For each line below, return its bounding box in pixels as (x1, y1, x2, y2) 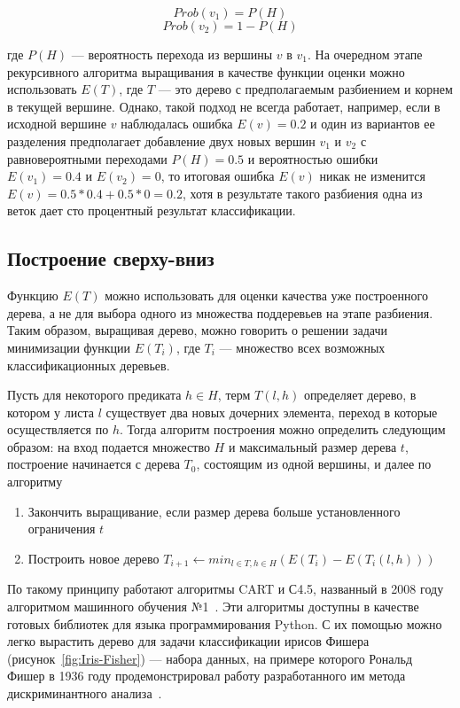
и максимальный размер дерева (228, 437, 397, 455)
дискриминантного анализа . (7, 683, 162, 702)
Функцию (7, 286, 58, 305)
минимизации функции (7, 338, 131, 356)
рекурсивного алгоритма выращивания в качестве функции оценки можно (7, 62, 405, 81)
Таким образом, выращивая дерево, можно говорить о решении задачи (7, 321, 387, 339)
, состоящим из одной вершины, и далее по (196, 455, 432, 473)
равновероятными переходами (7, 149, 168, 167)
